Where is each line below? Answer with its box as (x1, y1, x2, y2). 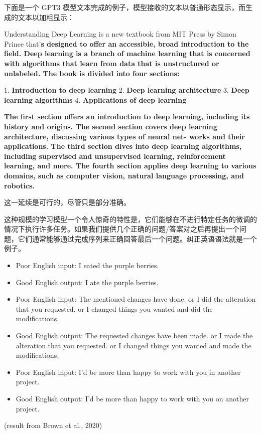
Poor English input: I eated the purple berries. (16, 260, 159, 271)
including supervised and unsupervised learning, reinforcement (4, 150, 226, 161)
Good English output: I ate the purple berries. (16, 277, 159, 287)
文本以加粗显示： (18, 12, 74, 22)
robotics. (4, 180, 35, 190)
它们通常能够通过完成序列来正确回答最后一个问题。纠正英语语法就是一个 (18, 233, 257, 244)
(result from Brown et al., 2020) (4, 420, 102, 430)
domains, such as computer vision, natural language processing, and (4, 170, 244, 180)
